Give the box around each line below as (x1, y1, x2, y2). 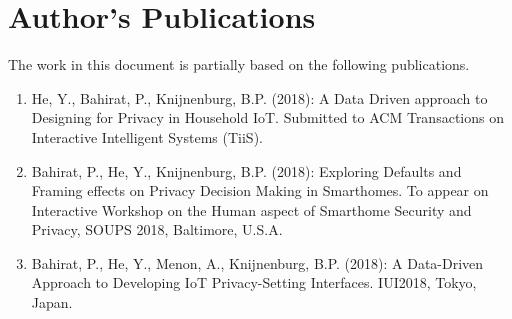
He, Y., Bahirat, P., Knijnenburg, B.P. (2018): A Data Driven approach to (31, 87, 488, 108)
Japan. (31, 292, 73, 313)
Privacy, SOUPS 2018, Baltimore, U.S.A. (31, 219, 283, 240)
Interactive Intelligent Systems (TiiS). (31, 126, 263, 147)
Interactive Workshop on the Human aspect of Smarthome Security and (31, 199, 472, 220)
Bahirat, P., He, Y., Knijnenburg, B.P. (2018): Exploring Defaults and (31, 160, 462, 181)
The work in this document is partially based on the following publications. (8, 54, 470, 75)
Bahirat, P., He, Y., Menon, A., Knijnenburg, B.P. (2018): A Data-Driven (31, 252, 484, 273)
